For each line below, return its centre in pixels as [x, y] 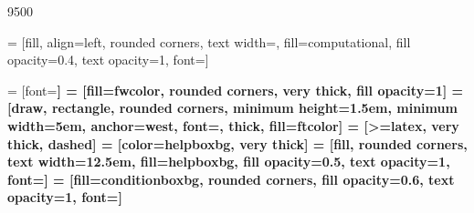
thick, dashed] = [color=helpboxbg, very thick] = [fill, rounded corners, [237, 143]
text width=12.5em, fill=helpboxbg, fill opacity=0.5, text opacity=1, [229, 162]
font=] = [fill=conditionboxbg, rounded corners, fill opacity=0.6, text [231, 179]
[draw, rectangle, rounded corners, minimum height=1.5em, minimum [232, 108]
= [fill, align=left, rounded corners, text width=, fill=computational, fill [209, 41]
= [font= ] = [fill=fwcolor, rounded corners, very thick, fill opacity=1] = [236, 90]
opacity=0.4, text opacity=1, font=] [108, 60]
